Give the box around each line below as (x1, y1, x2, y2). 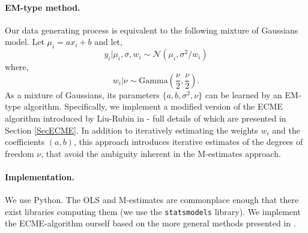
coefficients (5, 135, 45, 148)
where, (5, 60, 29, 73)
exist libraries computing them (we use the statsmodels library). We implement (5, 205, 301, 217)
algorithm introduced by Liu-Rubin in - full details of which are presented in (5, 111, 286, 124)
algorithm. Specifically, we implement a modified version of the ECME (23, 100, 283, 113)
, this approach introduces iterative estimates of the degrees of (73, 135, 303, 148)
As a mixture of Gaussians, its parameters (5, 88, 160, 101)
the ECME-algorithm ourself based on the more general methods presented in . (5, 217, 296, 229)
